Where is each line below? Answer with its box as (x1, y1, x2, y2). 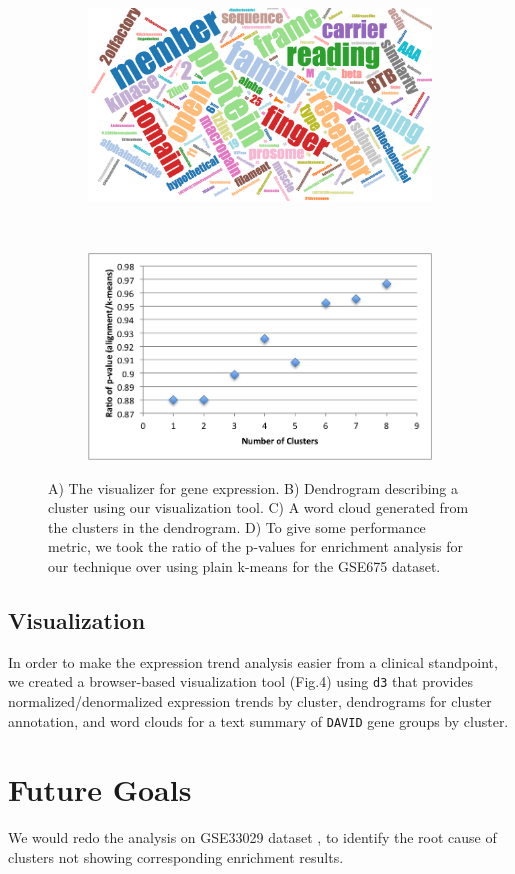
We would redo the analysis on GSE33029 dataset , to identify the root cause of (8, 827, 497, 848)
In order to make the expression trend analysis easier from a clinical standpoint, (8, 651, 498, 672)
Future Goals (8, 769, 192, 810)
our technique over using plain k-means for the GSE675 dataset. (48, 555, 441, 576)
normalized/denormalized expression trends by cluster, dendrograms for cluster (8, 690, 492, 711)
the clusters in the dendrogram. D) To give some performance (48, 516, 426, 537)
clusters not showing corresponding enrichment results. (8, 846, 344, 867)
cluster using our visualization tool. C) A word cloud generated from (48, 497, 469, 518)
